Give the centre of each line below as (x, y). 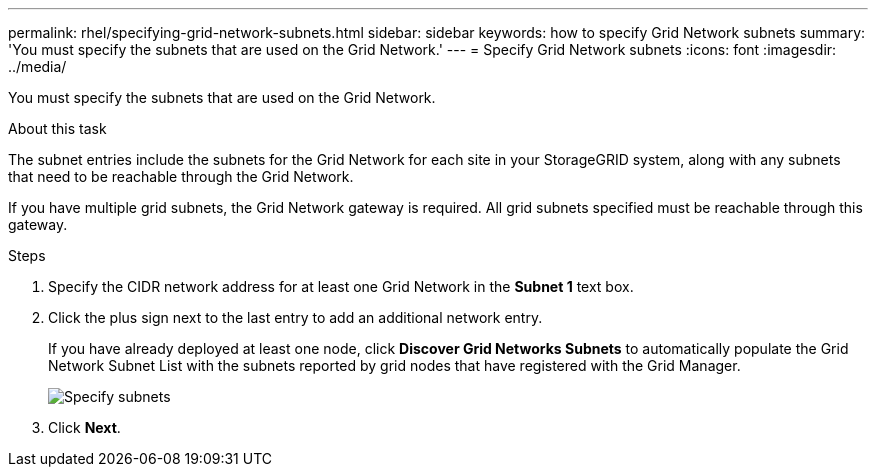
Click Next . (84, 427)
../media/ (37, 66)
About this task (57, 128)
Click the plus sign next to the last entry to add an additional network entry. (295, 317)
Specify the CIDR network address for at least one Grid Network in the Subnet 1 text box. (341, 286)
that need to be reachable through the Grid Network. (181, 176)
